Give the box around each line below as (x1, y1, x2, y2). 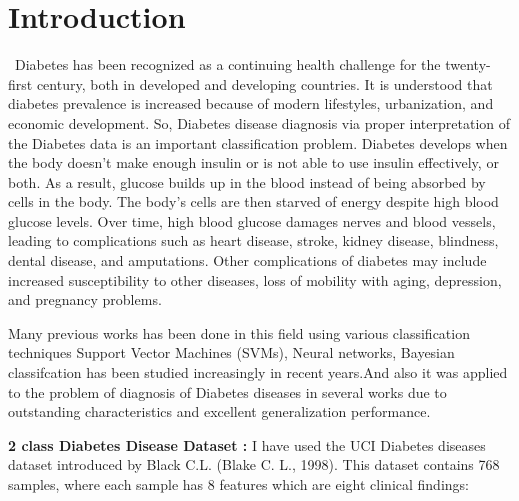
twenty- (445, 54, 491, 75)
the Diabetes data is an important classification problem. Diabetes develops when (8, 132, 508, 153)
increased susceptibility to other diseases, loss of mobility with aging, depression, (8, 269, 502, 290)
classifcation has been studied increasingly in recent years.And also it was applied (8, 362, 508, 383)
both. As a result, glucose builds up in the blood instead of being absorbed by (8, 171, 486, 192)
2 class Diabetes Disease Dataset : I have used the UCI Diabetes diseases (8, 434, 486, 455)
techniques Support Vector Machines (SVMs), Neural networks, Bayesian (8, 342, 455, 363)
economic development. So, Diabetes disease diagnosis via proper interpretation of (8, 112, 511, 133)
